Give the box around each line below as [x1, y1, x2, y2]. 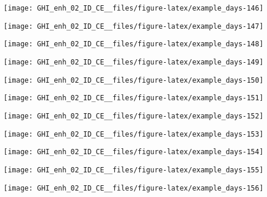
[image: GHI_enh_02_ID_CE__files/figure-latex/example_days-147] [4, 22, 263, 30]
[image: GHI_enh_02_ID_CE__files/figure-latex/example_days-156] [4, 184, 263, 192]
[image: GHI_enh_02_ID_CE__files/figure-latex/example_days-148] [4, 40, 263, 49]
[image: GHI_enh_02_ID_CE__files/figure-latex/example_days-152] [4, 111, 263, 120]
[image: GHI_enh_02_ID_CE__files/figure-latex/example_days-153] [4, 130, 263, 138]
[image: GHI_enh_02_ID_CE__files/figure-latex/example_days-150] [4, 76, 263, 84]
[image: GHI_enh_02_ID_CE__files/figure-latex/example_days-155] [4, 165, 263, 174]
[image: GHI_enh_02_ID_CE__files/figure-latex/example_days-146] [4, 4, 263, 12]
